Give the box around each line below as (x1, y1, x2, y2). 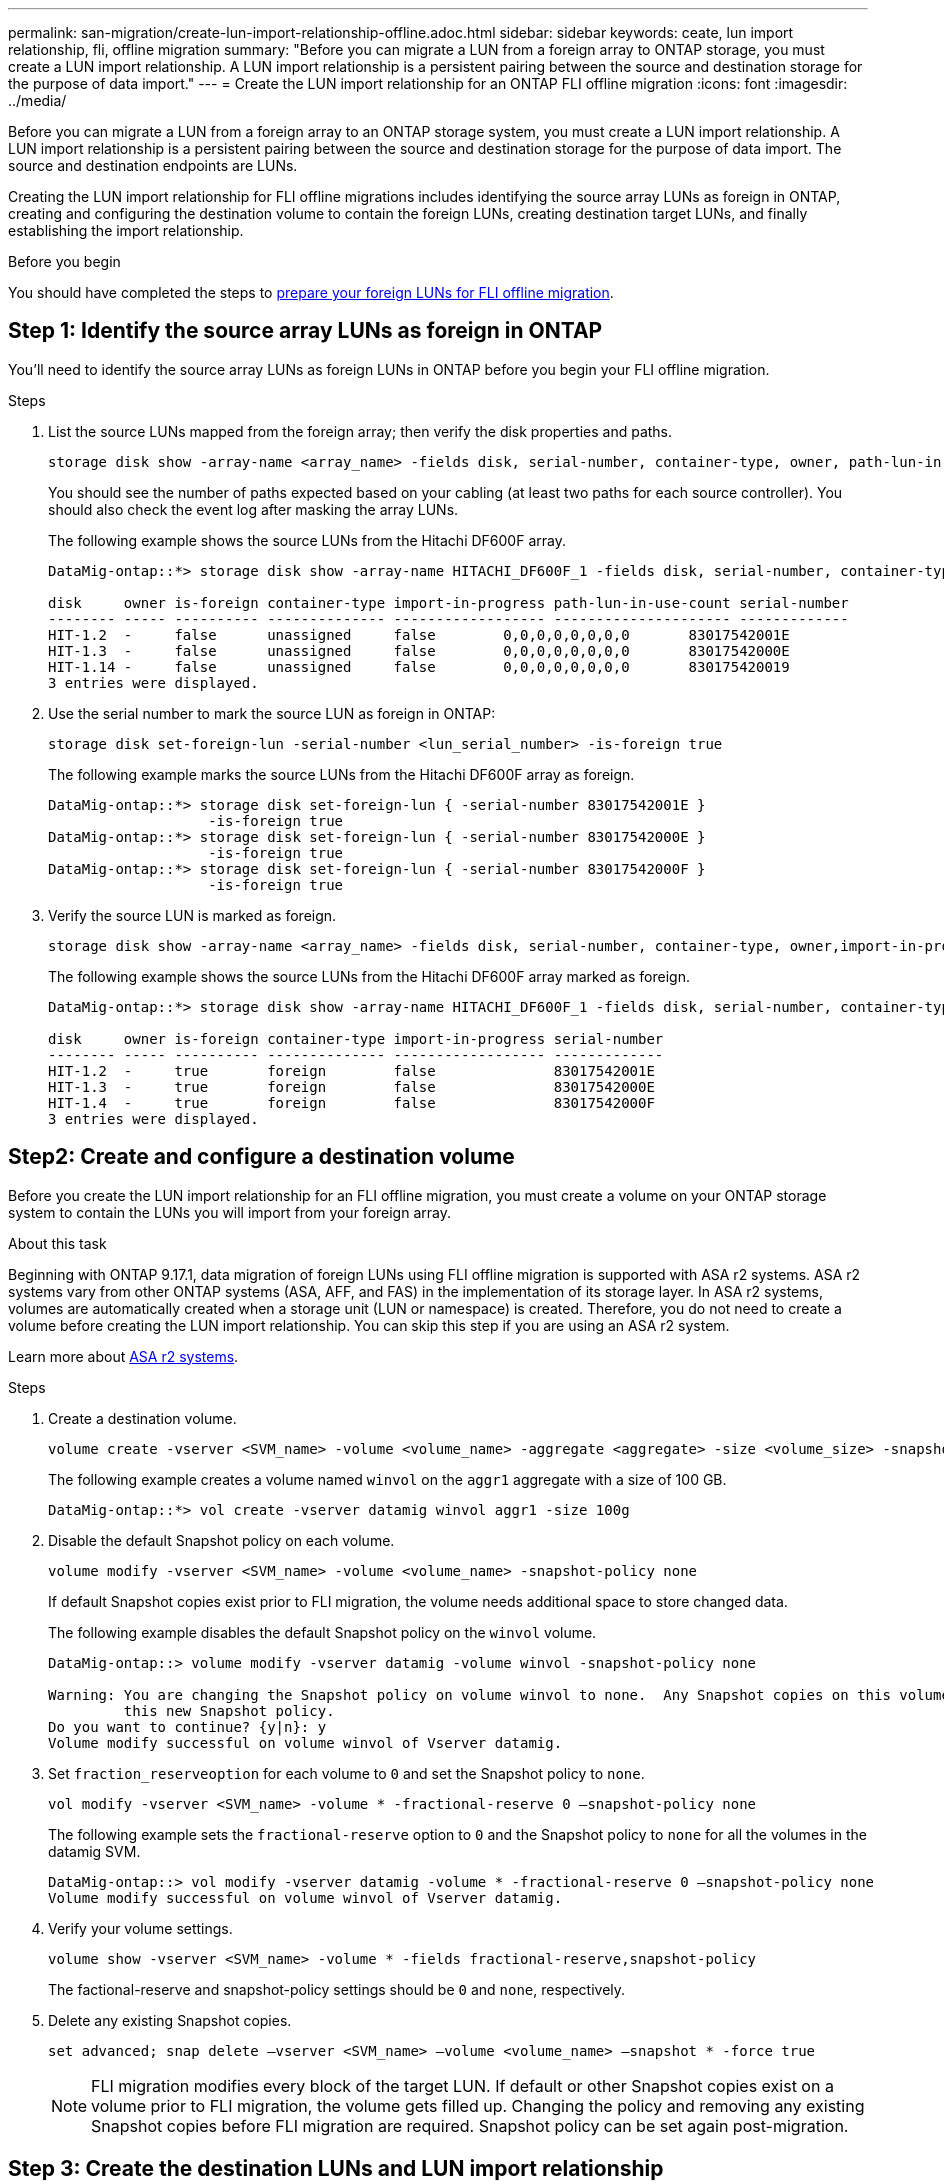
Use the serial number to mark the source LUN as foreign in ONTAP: (48, 704, 496, 722)
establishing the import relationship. (8, 222, 244, 239)
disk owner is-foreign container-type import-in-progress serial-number (48, 1030, 664, 1047)
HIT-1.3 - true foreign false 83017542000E (48, 1078, 655, 1095)
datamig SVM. (48, 1842, 141, 1860)
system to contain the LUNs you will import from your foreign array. (8, 1203, 451, 1221)
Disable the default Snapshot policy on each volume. (48, 1531, 395, 1549)
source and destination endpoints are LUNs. (8, 157, 298, 174)
